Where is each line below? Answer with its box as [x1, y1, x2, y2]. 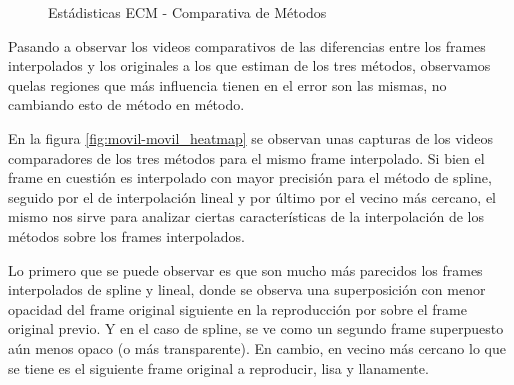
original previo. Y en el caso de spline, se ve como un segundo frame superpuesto [8, 318, 504, 339]
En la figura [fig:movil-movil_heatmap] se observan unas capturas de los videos [8, 127, 493, 148]
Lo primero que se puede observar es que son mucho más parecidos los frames [8, 259, 483, 280]
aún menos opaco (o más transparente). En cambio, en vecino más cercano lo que [8, 337, 506, 358]
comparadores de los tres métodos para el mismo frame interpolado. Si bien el [8, 147, 485, 168]
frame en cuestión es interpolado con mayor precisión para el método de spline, [8, 167, 492, 188]
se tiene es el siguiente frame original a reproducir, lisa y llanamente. [8, 357, 429, 378]
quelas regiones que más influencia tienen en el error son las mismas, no [8, 74, 447, 95]
